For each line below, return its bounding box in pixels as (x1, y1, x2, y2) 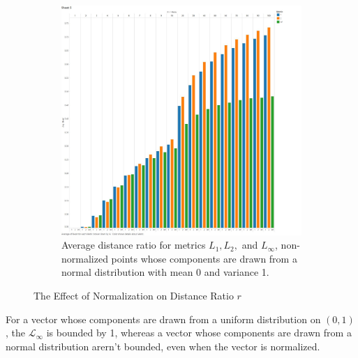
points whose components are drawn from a (111, 251, 297, 265)
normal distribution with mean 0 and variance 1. (61, 265, 269, 279)
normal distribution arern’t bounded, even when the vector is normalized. (6, 338, 320, 353)
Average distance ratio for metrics (61, 238, 206, 252)
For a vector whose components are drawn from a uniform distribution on (6, 311, 321, 326)
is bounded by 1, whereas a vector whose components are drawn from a (46, 325, 352, 340)
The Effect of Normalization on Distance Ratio (33, 288, 234, 302)
